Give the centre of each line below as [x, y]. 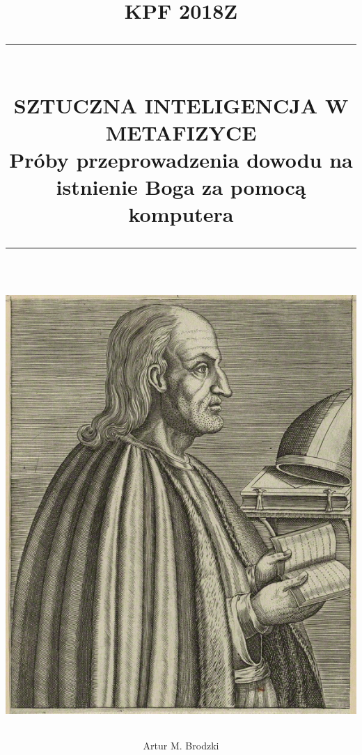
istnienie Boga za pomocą [181, 187]
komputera [181, 214]
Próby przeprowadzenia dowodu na [181, 159]
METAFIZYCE [181, 132]
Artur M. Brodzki [181, 745]
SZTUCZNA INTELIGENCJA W [181, 105]
